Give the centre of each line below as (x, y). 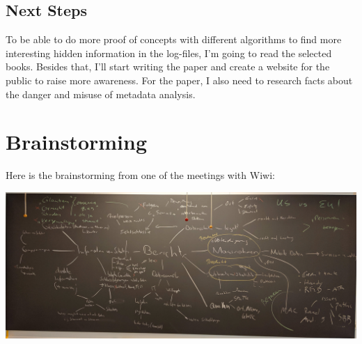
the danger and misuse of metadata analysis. (101, 94)
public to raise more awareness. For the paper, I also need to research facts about (179, 80)
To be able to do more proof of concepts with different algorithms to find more (174, 39)
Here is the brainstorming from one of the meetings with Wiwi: (140, 175)
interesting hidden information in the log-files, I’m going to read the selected (169, 53)
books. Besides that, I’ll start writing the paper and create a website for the (168, 67)
